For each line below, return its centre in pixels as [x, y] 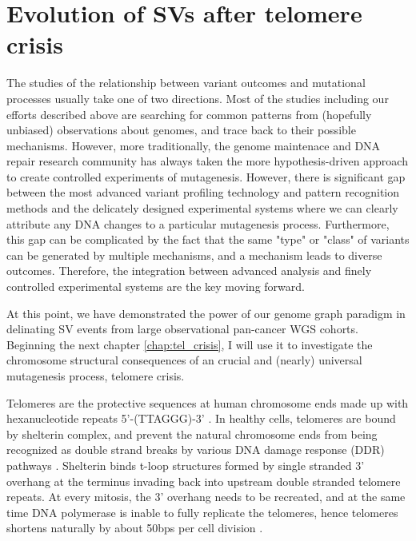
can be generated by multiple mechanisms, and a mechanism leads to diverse [194, 255]
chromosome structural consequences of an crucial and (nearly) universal [184, 360]
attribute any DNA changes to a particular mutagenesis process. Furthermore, [198, 223]
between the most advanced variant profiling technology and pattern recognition [203, 192]
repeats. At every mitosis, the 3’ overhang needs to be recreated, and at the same [206, 497]
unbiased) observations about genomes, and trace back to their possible [181, 130]
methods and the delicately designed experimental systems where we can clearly [202, 208]
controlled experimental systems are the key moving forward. [156, 286]
